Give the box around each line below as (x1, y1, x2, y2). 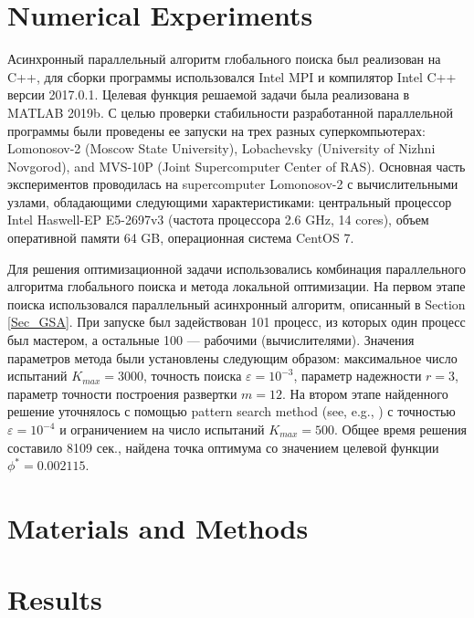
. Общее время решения (333, 420, 468, 438)
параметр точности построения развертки (7, 383, 237, 403)
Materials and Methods (7, 508, 309, 546)
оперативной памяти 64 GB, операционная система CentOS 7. (7, 228, 354, 247)
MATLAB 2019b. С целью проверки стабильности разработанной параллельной (7, 102, 453, 121)
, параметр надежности (293, 366, 422, 385)
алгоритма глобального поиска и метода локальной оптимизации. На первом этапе (7, 277, 466, 296)
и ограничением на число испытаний (59, 420, 265, 438)
